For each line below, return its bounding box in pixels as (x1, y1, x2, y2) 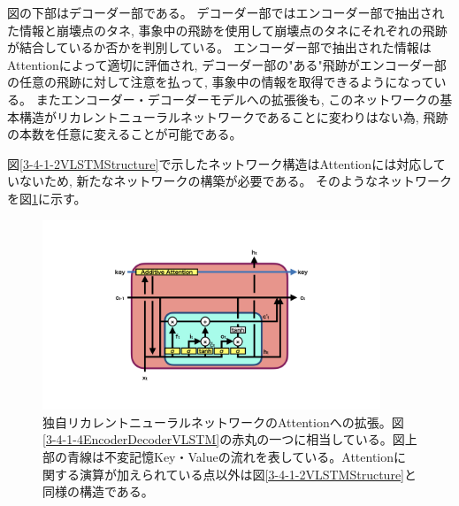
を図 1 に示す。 (7, 188, 87, 207)
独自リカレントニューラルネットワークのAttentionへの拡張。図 (42, 412, 404, 431)
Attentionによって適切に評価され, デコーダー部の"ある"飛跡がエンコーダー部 (7, 55, 447, 73)
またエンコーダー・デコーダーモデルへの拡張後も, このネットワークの (35, 89, 440, 108)
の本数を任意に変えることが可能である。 (7, 125, 242, 143)
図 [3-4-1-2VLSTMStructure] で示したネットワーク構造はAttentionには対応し (7, 154, 433, 172)
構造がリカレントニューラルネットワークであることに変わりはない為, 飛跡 (19, 107, 448, 126)
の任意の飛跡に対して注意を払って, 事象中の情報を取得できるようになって (7, 73, 434, 91)
